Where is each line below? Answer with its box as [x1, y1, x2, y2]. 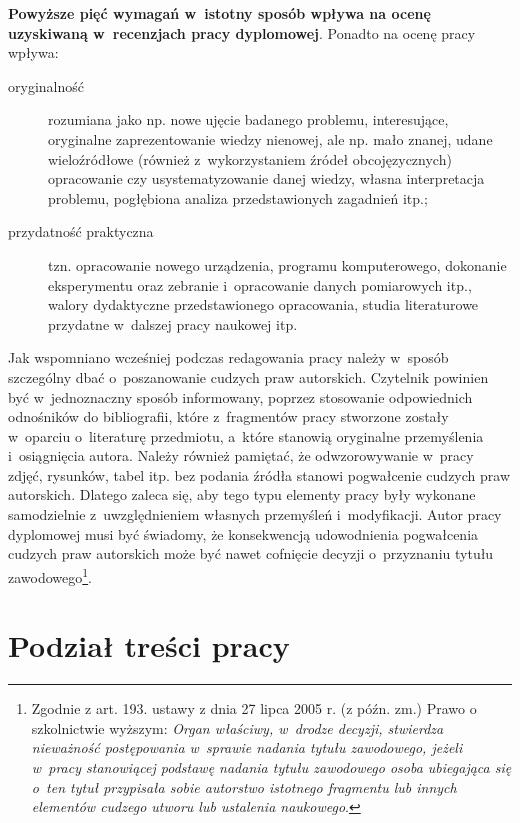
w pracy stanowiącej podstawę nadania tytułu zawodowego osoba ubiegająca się [31, 757, 512, 777]
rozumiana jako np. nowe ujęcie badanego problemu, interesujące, [48, 109, 449, 130]
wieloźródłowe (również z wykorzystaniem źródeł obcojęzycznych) [48, 148, 452, 169]
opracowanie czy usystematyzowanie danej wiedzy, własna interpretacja [48, 168, 485, 189]
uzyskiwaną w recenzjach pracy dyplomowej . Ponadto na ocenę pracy [8, 22, 476, 43]
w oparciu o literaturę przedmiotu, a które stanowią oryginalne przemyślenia [8, 425, 484, 446]
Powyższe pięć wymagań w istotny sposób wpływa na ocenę [8, 3, 431, 23]
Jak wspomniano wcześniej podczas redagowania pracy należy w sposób [8, 347, 449, 368]
